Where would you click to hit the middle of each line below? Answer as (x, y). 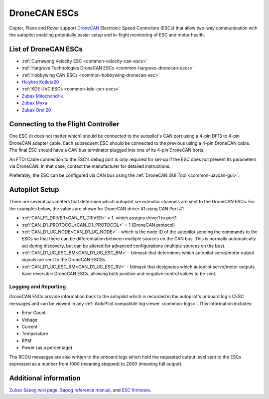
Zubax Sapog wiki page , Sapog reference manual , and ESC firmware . (80, 390)
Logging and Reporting (38, 287)
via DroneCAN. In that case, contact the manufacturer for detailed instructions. (90, 166)
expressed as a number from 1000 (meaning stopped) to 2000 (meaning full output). (96, 364)
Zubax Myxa (34, 103)
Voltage (30, 320)
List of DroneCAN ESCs (46, 49)
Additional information (45, 378)
